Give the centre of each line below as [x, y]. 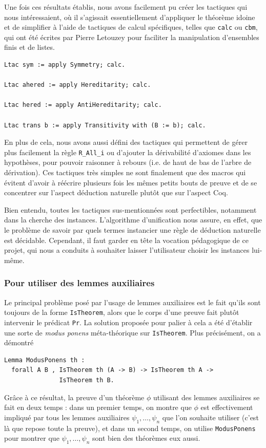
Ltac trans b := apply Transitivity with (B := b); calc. [105, 125]
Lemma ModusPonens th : [45, 360]
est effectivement [227, 407]
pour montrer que [32, 438]
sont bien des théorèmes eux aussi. [146, 438]
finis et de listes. [29, 47]
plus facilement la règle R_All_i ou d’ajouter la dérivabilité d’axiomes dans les [128, 152]
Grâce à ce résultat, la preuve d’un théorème [74, 397]
